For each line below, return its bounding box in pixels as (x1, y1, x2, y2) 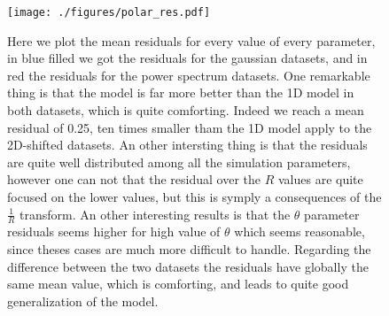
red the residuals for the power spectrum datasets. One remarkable (7, 66, 370, 84)
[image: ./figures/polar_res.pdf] (7, 6, 211, 19)
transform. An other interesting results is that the (19, 204, 291, 223)
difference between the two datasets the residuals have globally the (7, 257, 369, 275)
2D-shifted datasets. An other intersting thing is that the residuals (7, 135, 368, 154)
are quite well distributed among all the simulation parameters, (7, 152, 351, 171)
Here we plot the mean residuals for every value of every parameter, (7, 31, 376, 50)
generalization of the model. (7, 291, 159, 310)
